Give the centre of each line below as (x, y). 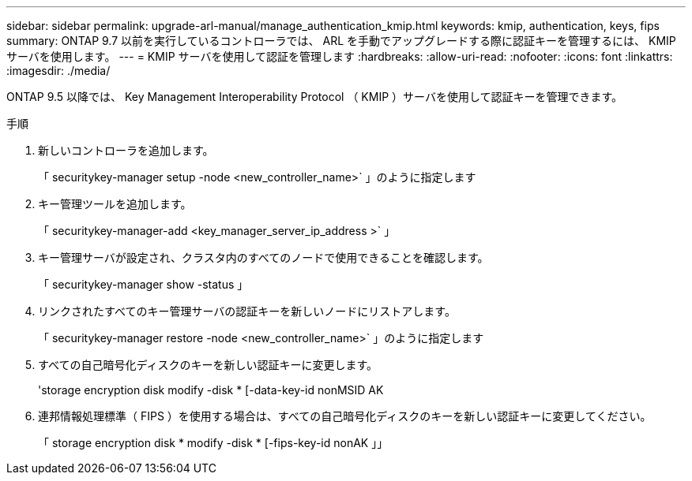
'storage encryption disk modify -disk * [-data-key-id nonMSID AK (211, 390)
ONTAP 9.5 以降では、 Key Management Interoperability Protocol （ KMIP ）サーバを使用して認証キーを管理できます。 (315, 97)
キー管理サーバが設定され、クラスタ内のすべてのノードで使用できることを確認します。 (263, 257)
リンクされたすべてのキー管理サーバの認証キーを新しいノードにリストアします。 (247, 311)
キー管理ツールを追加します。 (115, 204)
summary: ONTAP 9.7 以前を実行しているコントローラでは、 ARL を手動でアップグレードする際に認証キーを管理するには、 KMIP (341, 41)
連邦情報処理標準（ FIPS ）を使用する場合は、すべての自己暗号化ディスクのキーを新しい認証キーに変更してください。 (345, 416)
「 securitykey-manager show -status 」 (143, 284)
